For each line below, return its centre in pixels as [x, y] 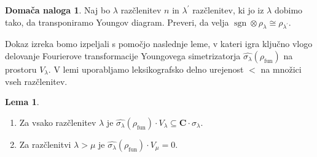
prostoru [21, 69]
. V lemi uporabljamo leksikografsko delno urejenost [146, 69]
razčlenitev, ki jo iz [228, 10]
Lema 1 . [22, 102]
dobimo [288, 10]
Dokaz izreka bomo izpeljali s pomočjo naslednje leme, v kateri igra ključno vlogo [159, 44]
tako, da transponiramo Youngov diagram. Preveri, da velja [117, 22]
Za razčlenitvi [45, 144]
